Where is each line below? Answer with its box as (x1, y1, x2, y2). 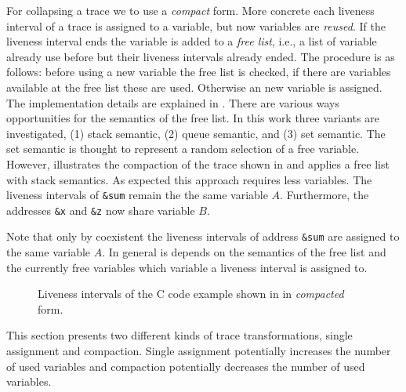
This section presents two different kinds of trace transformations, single (6, 327, 353, 343)
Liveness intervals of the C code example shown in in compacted (38, 285, 344, 302)
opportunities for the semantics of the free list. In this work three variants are (6, 110, 379, 126)
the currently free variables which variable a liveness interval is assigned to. (6, 259, 368, 275)
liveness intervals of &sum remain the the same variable (6, 187, 268, 203)
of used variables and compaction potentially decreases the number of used (6, 358, 365, 374)
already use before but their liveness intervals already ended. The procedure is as (6, 48, 395, 64)
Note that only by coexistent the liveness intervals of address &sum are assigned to (6, 228, 400, 245)
